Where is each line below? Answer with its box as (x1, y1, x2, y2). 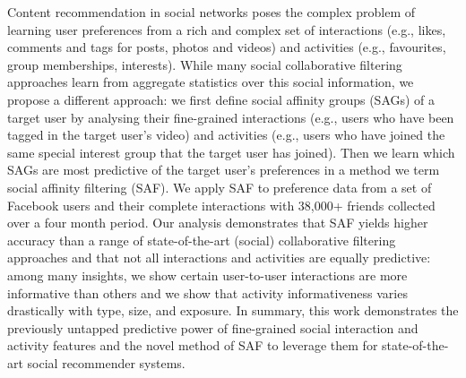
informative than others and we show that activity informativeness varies (7, 283, 408, 302)
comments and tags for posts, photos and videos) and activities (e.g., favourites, (7, 38, 446, 56)
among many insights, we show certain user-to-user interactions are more (7, 265, 408, 284)
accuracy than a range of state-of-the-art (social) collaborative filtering (7, 230, 396, 249)
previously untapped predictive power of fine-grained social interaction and (7, 318, 419, 337)
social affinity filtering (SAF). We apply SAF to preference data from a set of (7, 177, 432, 196)
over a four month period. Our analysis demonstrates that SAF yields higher (7, 213, 428, 232)
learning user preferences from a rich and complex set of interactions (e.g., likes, (7, 20, 446, 39)
